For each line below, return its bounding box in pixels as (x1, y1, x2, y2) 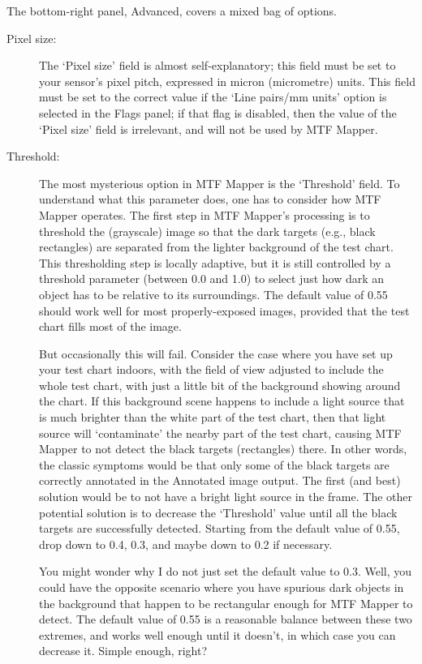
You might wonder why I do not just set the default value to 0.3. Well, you (39, 563, 412, 580)
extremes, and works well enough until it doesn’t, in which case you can (39, 626, 396, 643)
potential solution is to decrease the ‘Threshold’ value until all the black (39, 503, 398, 520)
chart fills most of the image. (39, 318, 182, 335)
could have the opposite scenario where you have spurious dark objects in (39, 579, 404, 595)
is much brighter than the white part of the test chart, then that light (39, 409, 386, 426)
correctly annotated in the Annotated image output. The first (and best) (39, 472, 401, 489)
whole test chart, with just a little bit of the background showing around (39, 376, 401, 393)
